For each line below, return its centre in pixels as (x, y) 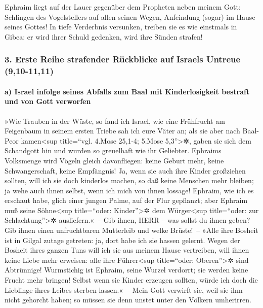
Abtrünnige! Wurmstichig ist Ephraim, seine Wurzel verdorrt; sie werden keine (126, 270)
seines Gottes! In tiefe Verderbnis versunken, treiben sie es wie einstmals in (121, 27)
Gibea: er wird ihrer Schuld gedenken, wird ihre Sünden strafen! (104, 36)
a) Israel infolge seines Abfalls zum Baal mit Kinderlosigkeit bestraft (127, 91)
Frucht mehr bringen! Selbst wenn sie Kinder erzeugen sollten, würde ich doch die (131, 280)
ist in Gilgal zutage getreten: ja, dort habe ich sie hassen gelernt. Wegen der (122, 240)
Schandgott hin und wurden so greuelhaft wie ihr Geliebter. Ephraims (113, 150)
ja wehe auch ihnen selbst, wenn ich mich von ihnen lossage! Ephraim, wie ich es (129, 190)
